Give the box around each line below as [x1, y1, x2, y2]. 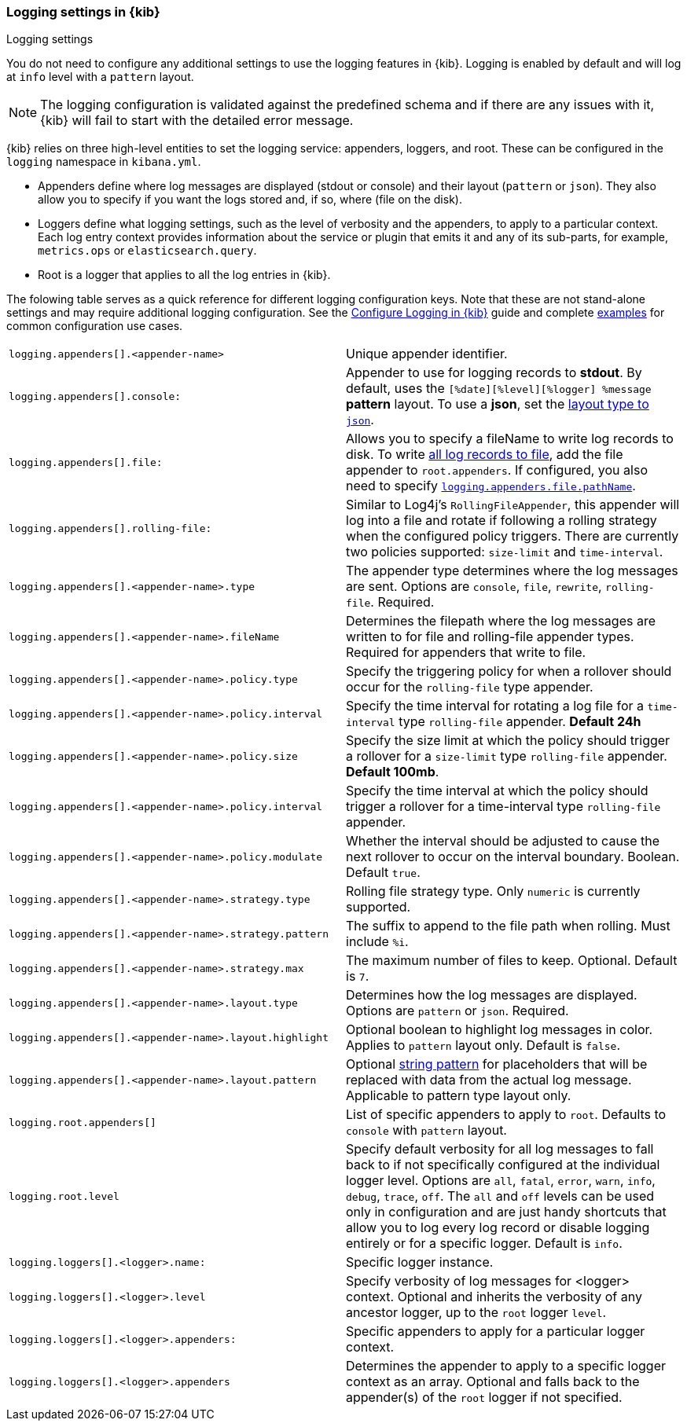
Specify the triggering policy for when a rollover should [346, 663, 672, 680]
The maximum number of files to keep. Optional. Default [346, 952, 678, 969]
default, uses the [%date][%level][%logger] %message [346, 380, 652, 397]
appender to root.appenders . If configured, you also [346, 462, 648, 479]
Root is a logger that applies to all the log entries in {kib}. [38, 268, 331, 282]
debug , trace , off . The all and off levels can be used [346, 1188, 655, 1205]
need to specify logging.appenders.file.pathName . [346, 478, 636, 494]
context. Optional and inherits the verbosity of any [346, 1289, 642, 1305]
